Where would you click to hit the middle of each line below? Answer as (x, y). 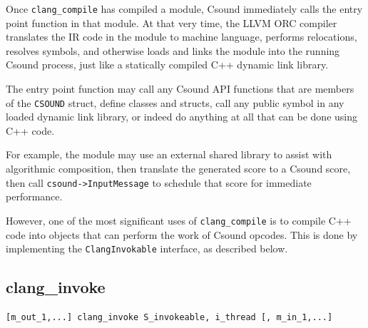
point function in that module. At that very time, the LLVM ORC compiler (172, 22)
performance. (34, 196)
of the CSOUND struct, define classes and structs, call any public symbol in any (175, 102)
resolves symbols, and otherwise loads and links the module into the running (173, 50)
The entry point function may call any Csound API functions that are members (180, 89)
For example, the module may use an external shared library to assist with (169, 154)
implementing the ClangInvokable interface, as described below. (147, 248)
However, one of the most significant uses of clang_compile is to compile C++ (179, 220)
